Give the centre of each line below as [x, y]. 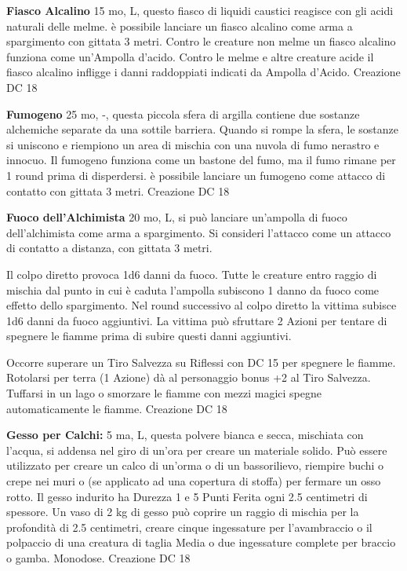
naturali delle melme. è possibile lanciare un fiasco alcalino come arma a [180, 26]
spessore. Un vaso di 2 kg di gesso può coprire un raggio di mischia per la [183, 512]
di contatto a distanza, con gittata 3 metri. [109, 248]
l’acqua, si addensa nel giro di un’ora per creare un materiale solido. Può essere [197, 450]
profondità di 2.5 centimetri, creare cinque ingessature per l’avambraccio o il [189, 527]
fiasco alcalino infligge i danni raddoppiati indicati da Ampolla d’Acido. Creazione [203, 72]
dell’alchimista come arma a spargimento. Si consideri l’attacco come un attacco [199, 232]
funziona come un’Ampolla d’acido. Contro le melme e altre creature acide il [190, 56]
